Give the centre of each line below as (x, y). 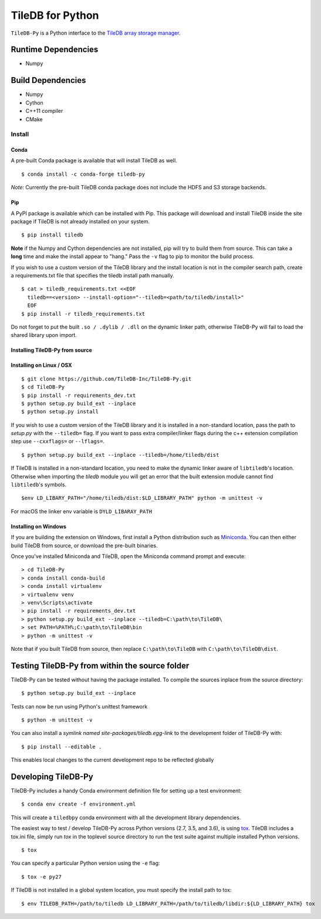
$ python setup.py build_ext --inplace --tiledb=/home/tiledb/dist (120, 455)
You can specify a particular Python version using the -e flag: (85, 863)
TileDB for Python (55, 15)
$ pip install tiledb (52, 235)
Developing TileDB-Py (52, 776)
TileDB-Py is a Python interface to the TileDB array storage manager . (96, 33)
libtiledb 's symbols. (39, 484)
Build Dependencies (48, 80)
